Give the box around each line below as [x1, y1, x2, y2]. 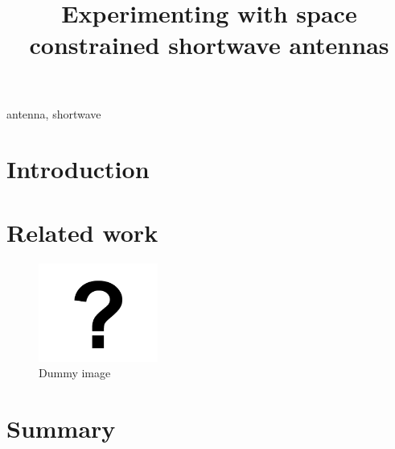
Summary [6, 412, 116, 445]
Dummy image [39, 364, 111, 381]
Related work [6, 215, 158, 248]
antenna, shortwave [6, 105, 101, 122]
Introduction [6, 152, 150, 185]
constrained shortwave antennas [29, 28, 389, 61]
